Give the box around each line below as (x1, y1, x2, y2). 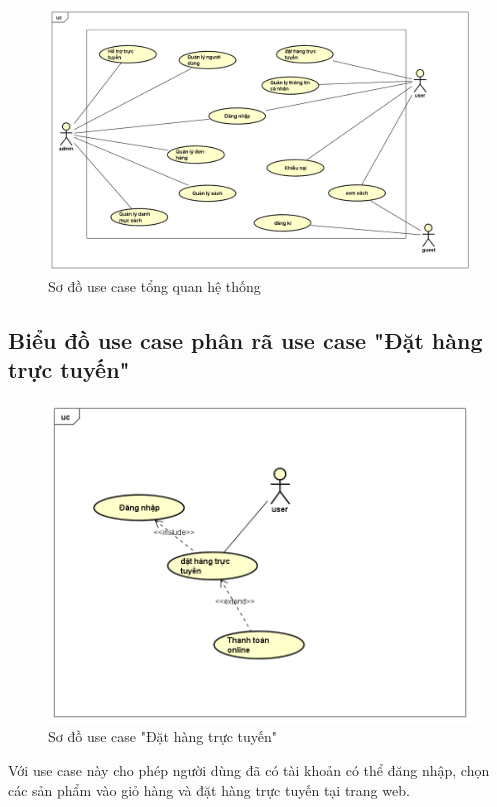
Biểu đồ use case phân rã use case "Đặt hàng (8, 324, 483, 355)
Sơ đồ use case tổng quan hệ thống (48, 275, 261, 296)
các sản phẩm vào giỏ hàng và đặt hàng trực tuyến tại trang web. (8, 779, 410, 800)
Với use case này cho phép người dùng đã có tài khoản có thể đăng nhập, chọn (8, 760, 490, 781)
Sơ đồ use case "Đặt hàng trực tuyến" (48, 726, 278, 747)
